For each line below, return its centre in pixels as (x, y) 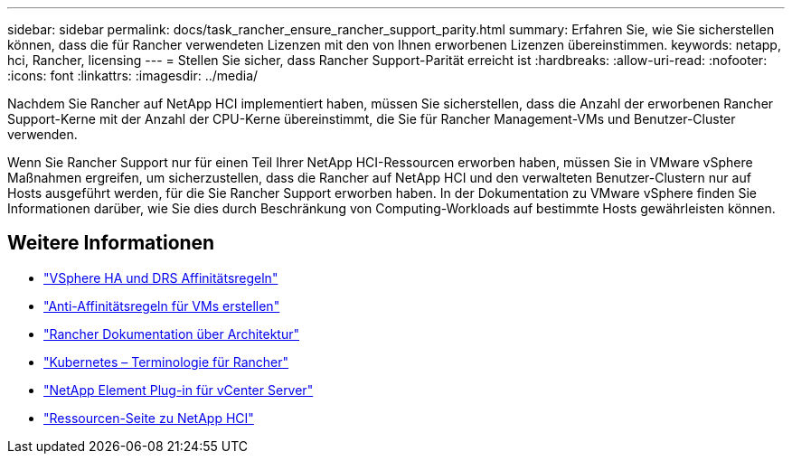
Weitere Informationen (111, 243)
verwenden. (42, 134)
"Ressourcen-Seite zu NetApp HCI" (149, 418)
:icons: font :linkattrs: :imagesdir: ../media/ (133, 75)
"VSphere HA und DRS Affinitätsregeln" (161, 278)
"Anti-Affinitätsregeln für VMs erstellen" (162, 306)
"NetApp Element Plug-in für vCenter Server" (179, 390)
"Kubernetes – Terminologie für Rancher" (166, 362)
